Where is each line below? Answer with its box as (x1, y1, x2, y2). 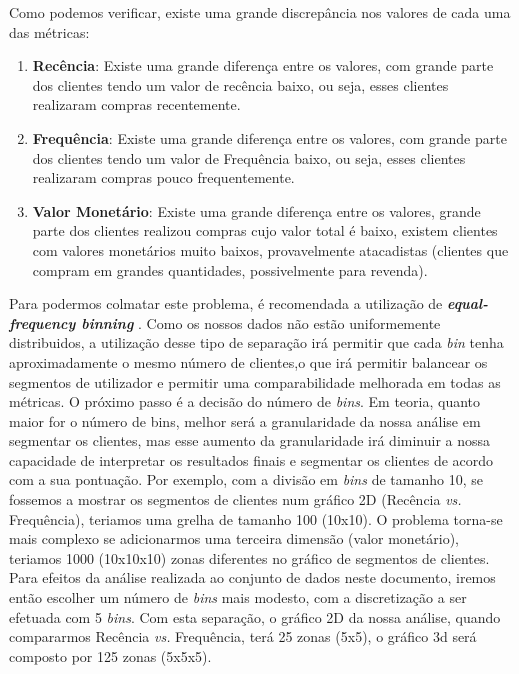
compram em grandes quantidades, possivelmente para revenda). (32, 259, 428, 280)
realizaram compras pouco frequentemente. (32, 167, 295, 188)
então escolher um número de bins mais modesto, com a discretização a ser (9, 587, 467, 608)
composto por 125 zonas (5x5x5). (9, 645, 212, 666)
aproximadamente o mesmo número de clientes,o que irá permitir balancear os (9, 351, 488, 372)
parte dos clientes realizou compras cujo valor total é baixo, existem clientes (32, 220, 498, 241)
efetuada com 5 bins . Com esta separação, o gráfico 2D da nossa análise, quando (9, 606, 501, 627)
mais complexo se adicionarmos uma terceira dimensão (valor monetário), (9, 528, 460, 549)
